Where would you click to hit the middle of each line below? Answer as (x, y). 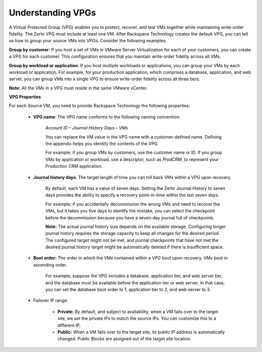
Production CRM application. (74, 166)
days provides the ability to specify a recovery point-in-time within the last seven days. (132, 195)
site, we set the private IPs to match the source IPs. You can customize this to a (137, 318)
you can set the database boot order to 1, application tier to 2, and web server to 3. (128, 290)
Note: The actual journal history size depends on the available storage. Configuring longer (136, 227)
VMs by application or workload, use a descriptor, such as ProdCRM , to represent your (132, 159)
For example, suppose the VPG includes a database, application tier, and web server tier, (134, 276)
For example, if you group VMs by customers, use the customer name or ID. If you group (134, 153)
